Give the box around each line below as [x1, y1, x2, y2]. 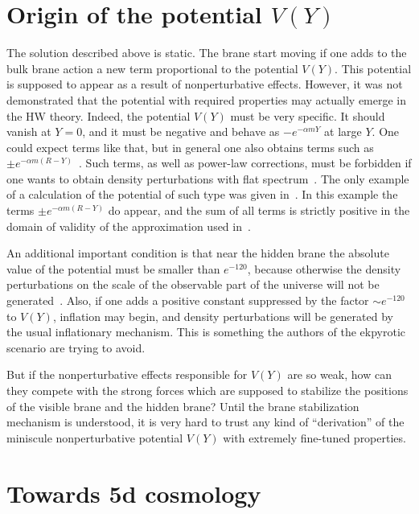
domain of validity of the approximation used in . [6, 217, 251, 234]
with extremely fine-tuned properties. [223, 429, 406, 446]
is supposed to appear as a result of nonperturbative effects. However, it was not [6, 76, 403, 93]
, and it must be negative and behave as [82, 123, 280, 140]
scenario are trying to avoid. [6, 339, 146, 356]
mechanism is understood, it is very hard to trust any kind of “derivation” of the [6, 413, 405, 430]
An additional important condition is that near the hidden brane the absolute [6, 245, 389, 261]
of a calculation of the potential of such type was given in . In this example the [6, 186, 398, 203]
